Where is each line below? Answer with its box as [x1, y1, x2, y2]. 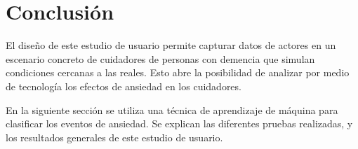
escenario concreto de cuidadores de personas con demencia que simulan [6, 51, 315, 66]
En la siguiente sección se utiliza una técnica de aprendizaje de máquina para [6, 102, 338, 117]
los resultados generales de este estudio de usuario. [6, 129, 223, 144]
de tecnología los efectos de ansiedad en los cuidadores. [6, 78, 241, 93]
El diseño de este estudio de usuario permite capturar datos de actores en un [6, 38, 336, 52]
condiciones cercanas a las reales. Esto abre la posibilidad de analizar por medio [6, 65, 350, 80]
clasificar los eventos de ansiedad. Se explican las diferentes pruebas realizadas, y [6, 116, 353, 131]
